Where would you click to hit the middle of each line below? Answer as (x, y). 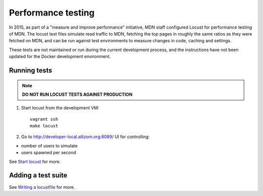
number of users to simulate (49, 145)
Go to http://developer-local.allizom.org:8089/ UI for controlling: (85, 137)
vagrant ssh (44, 119)
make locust (44, 126)
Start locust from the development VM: (60, 108)
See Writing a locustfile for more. (42, 187)
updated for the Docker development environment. (60, 56)
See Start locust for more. (35, 161)
